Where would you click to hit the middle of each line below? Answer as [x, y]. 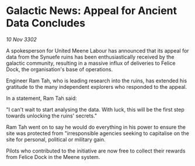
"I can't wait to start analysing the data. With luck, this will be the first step [95, 109]
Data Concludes [46, 23]
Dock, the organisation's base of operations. [59, 69]
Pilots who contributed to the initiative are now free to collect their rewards [96, 151]
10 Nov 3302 [21, 39]
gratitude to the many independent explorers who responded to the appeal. [96, 87]
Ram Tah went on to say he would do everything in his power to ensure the [96, 127]
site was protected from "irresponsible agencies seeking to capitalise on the [98, 133]
